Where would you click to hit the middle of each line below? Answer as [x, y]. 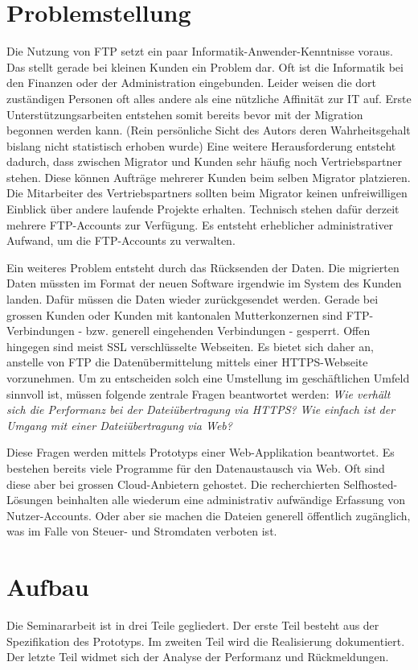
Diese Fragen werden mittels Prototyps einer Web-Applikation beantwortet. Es [201, 452]
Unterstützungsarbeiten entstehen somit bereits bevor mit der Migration [185, 114]
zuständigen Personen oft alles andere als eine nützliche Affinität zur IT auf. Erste [209, 98]
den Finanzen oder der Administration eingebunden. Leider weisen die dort [192, 83]
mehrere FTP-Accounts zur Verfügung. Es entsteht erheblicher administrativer [200, 224]
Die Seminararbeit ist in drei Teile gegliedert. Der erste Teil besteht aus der [193, 625]
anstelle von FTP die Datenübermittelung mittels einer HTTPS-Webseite [187, 362]
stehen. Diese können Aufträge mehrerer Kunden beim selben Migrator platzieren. [209, 177]
